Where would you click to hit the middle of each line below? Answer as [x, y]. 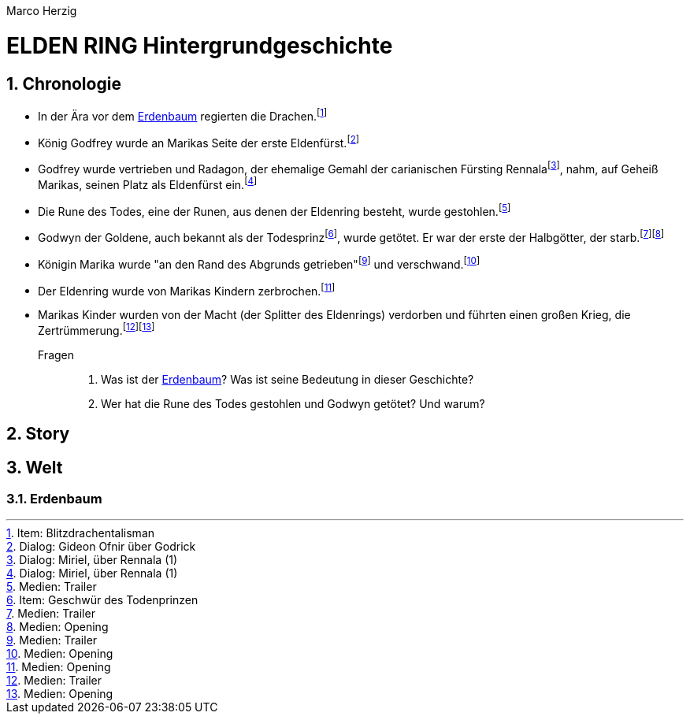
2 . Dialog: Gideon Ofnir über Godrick [101, 547]
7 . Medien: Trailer [51, 614]
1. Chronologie [64, 84]
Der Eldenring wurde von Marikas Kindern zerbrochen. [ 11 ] [187, 289]
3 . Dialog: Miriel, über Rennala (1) [92, 560]
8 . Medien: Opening [57, 627]
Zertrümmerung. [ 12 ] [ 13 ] [96, 329]
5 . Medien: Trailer [52, 587]
